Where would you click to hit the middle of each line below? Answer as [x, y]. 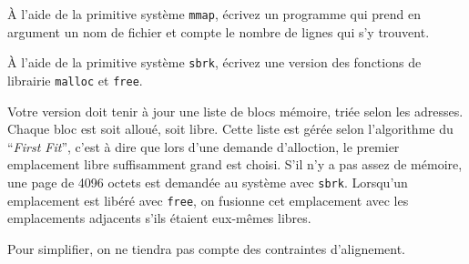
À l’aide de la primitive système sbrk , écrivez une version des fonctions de [214, 62]
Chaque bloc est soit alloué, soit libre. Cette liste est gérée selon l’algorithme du [230, 129]
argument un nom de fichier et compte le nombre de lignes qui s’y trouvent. [219, 31]
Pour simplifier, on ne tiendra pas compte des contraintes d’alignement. [206, 248]
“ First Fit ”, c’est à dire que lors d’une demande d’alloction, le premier [204, 146]
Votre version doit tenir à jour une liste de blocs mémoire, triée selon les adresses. [235, 111]
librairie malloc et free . [75, 80]
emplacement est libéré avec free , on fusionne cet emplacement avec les [208, 200]
